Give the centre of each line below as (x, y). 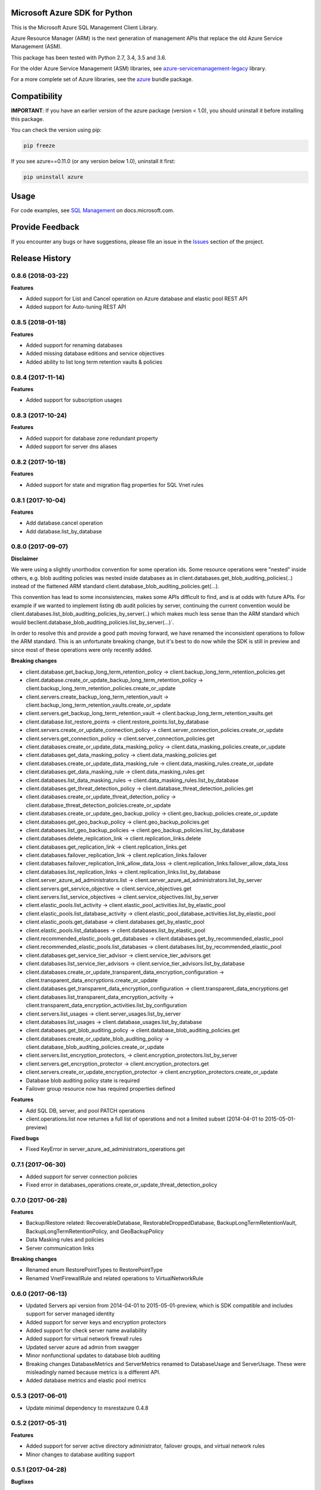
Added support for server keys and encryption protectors (96, 1322)
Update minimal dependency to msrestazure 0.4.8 (87, 1408)
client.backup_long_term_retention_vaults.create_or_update (98, 705)
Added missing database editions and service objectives (95, 353)
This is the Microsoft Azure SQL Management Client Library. (84, 27)
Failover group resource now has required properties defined (100, 1089)
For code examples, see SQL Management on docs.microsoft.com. (93, 210)
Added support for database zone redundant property (92, 438)
